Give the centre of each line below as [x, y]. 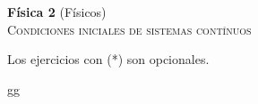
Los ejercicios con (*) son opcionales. [108, 59]
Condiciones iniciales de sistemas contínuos [129, 29]
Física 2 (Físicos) [57, 12]
